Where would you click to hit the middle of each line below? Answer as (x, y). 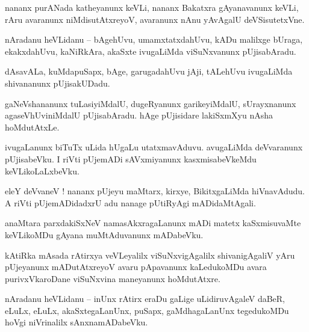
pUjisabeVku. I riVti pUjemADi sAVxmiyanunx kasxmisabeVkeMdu (131, 158)
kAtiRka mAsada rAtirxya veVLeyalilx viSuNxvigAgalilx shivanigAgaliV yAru (150, 255)
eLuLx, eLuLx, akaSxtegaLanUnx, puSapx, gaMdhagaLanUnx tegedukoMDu (147, 310)
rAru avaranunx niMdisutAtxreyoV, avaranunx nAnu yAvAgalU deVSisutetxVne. (155, 19)
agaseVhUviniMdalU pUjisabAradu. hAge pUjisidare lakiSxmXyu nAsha (139, 115)
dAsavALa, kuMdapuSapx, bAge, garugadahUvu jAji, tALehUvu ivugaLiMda (149, 71)
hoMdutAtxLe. (32, 127)
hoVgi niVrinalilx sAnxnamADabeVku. (76, 322)
